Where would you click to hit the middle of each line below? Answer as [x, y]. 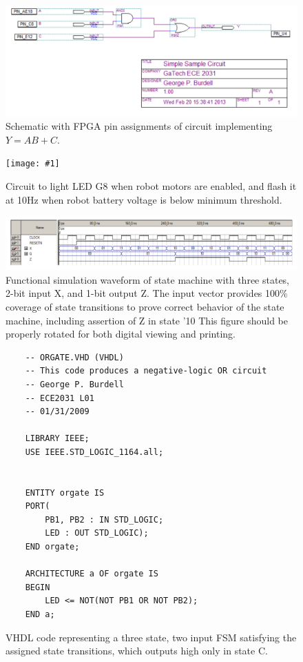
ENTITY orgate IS [65, 493]
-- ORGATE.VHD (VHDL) [74, 357]
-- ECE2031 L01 [60, 398]
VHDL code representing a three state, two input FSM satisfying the [151, 637]
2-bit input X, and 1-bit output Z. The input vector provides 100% [147, 293]
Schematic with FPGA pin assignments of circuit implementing [139, 126]
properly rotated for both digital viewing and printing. [121, 334]
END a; [40, 615]
